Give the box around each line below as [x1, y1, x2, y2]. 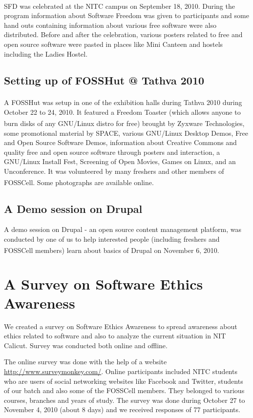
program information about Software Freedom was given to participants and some [4, 10, 249, 21]
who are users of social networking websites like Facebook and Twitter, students [4, 376, 243, 386]
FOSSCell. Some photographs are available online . [4, 177, 154, 188]
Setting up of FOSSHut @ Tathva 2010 [4, 72, 205, 87]
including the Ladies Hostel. [4, 48, 88, 59]
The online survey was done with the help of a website [4, 356, 167, 367]
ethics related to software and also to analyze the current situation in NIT [4, 331, 226, 341]
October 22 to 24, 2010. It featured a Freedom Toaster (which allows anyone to [4, 106, 241, 117]
